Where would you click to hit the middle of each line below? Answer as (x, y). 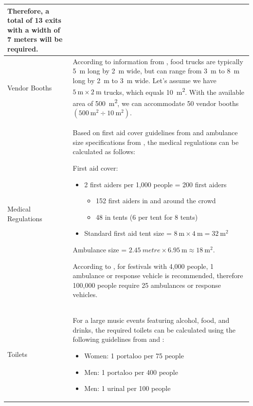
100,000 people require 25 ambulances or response (147, 285)
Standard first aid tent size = (128, 233)
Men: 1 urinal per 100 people (127, 388)
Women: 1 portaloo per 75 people (134, 355)
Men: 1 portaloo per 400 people (131, 372)
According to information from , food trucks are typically (158, 61)
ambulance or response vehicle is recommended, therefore (158, 275)
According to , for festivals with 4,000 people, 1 (143, 266)
